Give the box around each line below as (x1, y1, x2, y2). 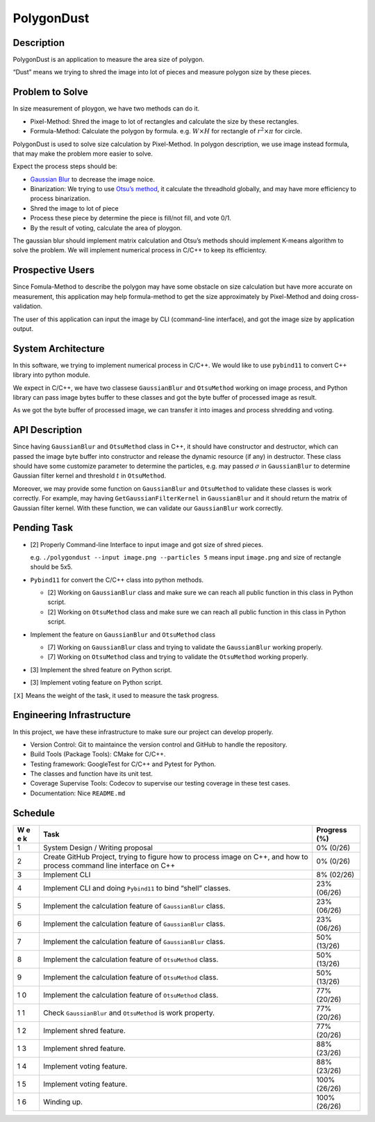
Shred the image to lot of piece (30, 204, 119, 212)
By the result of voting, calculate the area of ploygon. (30, 223, 183, 232)
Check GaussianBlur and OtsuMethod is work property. (42, 1008, 215, 1018)
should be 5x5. (30, 563, 73, 571)
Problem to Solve (12, 86, 88, 98)
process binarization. (30, 195, 91, 203)
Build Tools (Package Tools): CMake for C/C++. (30, 750, 166, 758)
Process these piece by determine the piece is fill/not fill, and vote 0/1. (30, 214, 232, 222)
